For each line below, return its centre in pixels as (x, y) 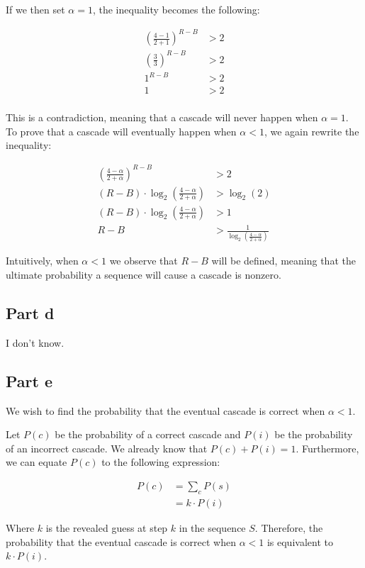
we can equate (36, 462)
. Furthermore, (327, 448)
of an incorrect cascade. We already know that (107, 448)
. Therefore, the (289, 527)
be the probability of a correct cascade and (148, 434)
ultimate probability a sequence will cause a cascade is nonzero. (144, 275)
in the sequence (212, 527)
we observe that (144, 261)
